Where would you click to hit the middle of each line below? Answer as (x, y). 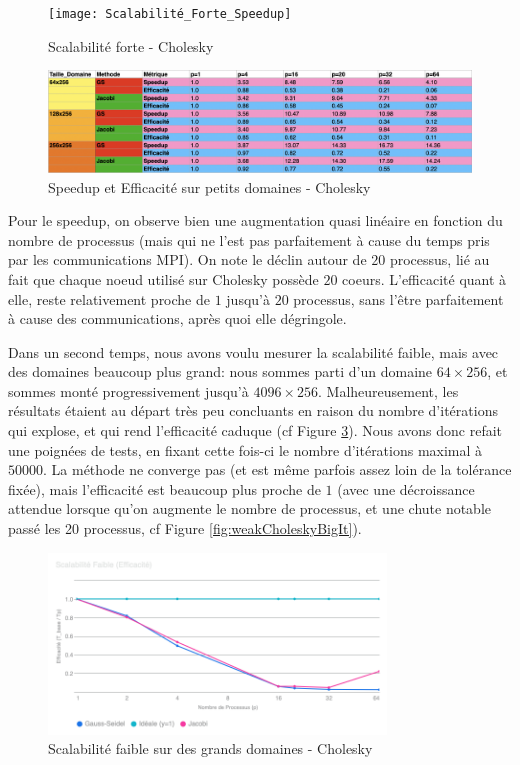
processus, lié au (439, 259)
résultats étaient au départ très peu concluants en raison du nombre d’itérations (253, 410)
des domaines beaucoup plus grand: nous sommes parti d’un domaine (220, 371)
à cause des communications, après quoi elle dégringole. (177, 318)
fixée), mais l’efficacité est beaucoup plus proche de (164, 488)
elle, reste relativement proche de (109, 298)
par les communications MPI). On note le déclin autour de (187, 259)
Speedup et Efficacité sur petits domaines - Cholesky (209, 186)
